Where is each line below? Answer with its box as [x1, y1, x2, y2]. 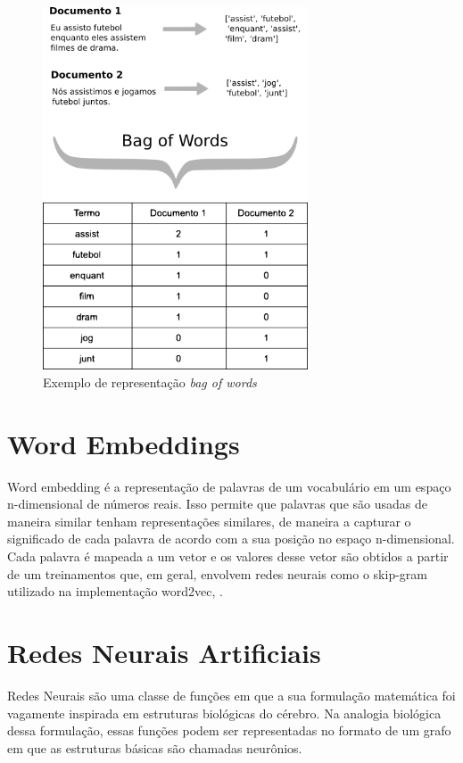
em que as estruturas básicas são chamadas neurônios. [7, 738, 302, 757]
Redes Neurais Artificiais [7, 634, 321, 670]
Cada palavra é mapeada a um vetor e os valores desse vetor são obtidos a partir [7, 547, 449, 565]
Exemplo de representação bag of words [43, 372, 257, 391]
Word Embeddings [7, 425, 240, 461]
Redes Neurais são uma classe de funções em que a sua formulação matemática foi [7, 685, 456, 704]
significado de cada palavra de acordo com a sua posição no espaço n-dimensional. [7, 529, 455, 548]
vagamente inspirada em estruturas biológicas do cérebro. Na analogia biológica [7, 703, 442, 722]
